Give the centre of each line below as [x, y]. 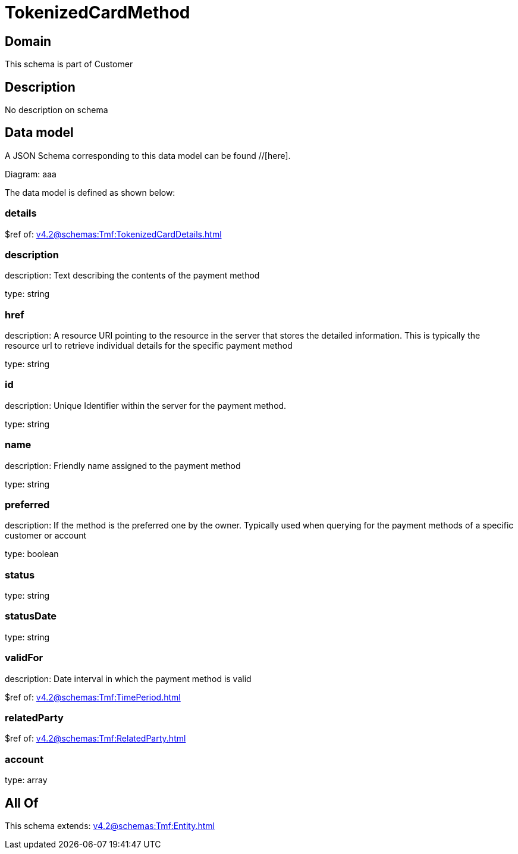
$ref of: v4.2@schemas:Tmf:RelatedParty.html [95, 739]
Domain [28, 41]
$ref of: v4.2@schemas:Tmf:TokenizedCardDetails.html [113, 234]
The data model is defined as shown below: [90, 192]
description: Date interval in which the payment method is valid [128, 678]
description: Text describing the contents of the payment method [132, 276]
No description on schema [56, 110]
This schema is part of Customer [69, 64]
